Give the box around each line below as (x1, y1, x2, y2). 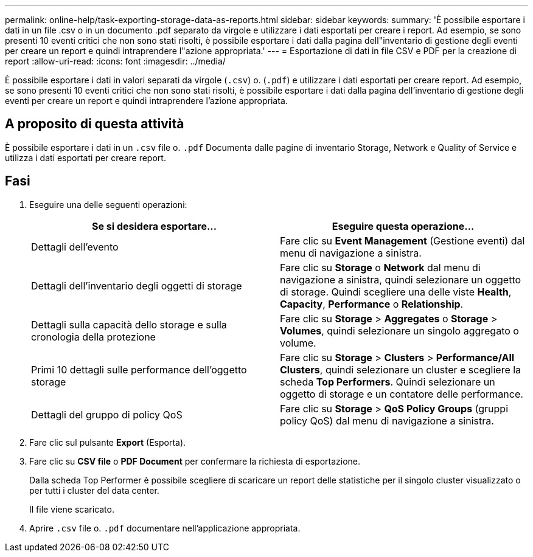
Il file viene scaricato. (29, 503, 114, 514)
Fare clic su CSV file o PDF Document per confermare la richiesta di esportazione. (29, 455, 361, 466)
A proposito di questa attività (5, 116, 184, 132)
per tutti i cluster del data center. (29, 485, 159, 496)
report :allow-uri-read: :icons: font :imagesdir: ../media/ (5, 56, 226, 66)
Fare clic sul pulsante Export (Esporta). (29, 437, 186, 448)
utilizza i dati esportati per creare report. (5, 152, 166, 163)
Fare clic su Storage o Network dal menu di (280, 261, 481, 274)
